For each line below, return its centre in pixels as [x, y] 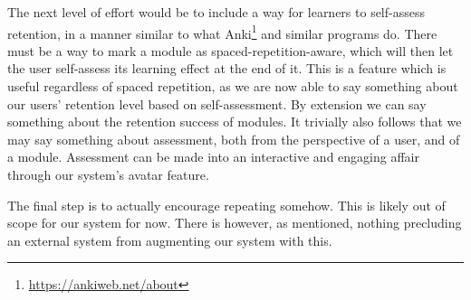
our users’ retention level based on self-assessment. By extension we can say [217, 103]
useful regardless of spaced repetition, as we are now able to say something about [233, 86]
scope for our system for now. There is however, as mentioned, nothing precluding [235, 223]
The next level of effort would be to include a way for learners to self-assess [216, 12]
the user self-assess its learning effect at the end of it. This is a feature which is [227, 68]
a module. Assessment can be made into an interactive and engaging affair [213, 157]
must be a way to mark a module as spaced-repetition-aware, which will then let [231, 50]
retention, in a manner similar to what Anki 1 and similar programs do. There [222, 32]
